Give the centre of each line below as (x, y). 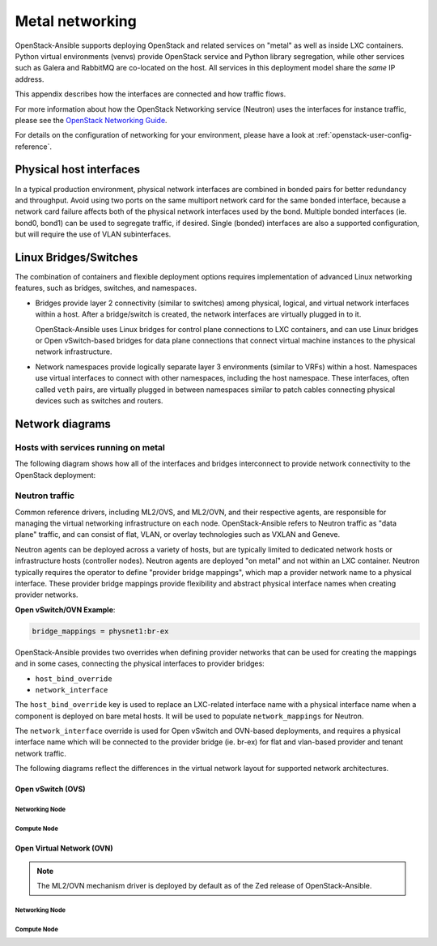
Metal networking (76, 21)
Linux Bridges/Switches (76, 257)
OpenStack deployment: (55, 475)
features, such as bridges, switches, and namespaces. (106, 288)
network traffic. (40, 753)
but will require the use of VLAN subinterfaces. (93, 234)
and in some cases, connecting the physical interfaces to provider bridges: (140, 663)
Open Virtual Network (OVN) (64, 848)
